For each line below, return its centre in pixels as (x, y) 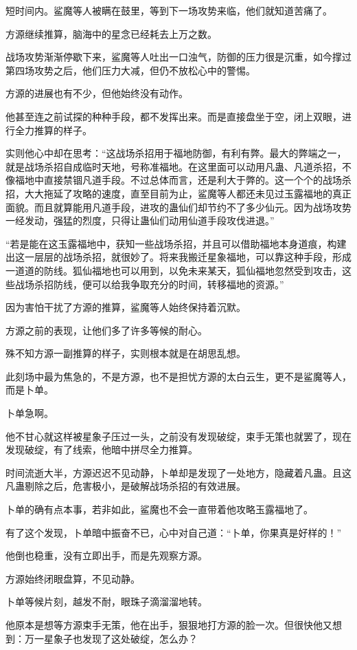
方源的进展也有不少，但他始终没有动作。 (97, 93)
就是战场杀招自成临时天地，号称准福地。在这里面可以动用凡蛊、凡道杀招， (174, 166)
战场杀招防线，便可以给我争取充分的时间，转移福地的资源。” (149, 284)
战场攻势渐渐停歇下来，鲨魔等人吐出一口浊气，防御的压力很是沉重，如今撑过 (178, 57)
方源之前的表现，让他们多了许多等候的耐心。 (106, 330)
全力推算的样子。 (53, 130)
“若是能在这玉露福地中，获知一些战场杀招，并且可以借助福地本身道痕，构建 (176, 243)
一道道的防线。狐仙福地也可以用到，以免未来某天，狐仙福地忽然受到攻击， (174, 270)
